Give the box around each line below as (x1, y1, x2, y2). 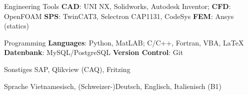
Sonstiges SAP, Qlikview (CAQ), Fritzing (4, 63, 130, 74)
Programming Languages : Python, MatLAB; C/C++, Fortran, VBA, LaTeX (4, 37, 244, 47)
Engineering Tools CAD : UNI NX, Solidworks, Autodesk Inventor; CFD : (4, 1, 231, 11)
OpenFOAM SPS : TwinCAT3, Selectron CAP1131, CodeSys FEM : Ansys (4, 10, 234, 21)
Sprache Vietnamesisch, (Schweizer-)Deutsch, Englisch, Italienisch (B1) (4, 80, 222, 91)
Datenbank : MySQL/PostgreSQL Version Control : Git (4, 47, 183, 57)
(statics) (4, 20, 29, 31)
